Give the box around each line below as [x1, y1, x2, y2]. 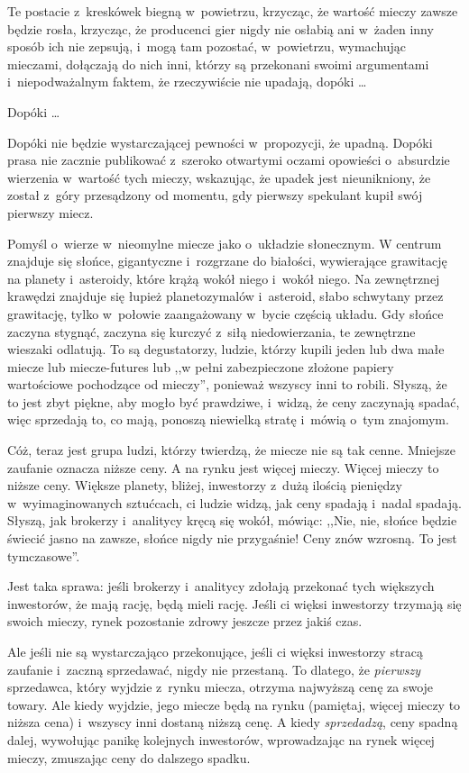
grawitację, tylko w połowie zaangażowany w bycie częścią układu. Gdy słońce [7, 304, 444, 323]
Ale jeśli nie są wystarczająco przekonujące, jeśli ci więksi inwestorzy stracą [7, 642, 424, 660]
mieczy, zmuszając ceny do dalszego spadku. [7, 748, 251, 767]
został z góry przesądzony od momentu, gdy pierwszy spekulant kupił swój [7, 186, 423, 205]
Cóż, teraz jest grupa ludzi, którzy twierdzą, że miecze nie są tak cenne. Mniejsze [7, 441, 455, 459]
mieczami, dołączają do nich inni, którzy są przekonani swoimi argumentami [7, 54, 429, 73]
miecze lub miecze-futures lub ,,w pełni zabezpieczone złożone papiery [7, 357, 394, 376]
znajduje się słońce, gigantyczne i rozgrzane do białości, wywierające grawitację [7, 251, 447, 270]
